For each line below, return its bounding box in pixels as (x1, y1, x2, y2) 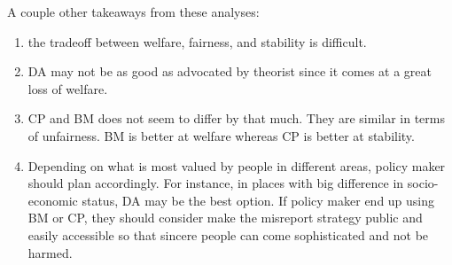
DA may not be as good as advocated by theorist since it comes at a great (27, 62, 432, 81)
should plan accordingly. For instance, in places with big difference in (27, 174, 404, 192)
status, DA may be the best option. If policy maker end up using (82, 191, 435, 209)
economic (27, 191, 78, 209)
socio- (407, 174, 439, 192)
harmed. (27, 243, 73, 261)
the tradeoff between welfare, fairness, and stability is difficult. (27, 32, 367, 51)
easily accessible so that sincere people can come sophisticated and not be (27, 225, 429, 244)
